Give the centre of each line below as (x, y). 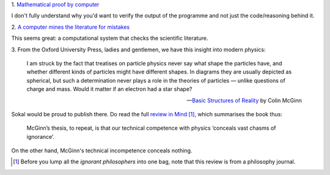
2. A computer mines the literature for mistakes (71, 27)
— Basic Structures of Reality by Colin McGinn (244, 100)
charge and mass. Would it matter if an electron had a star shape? (109, 89)
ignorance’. (41, 136)
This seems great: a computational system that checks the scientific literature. (110, 38)
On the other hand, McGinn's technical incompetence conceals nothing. (102, 151)
